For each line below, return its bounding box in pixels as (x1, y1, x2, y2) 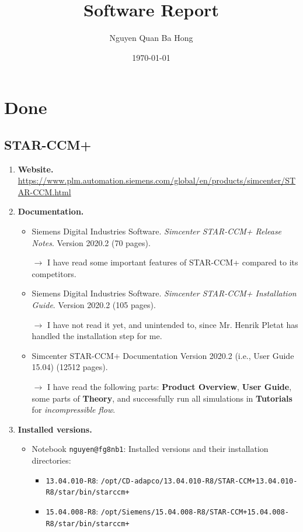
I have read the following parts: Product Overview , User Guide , (47, 381, 292, 393)
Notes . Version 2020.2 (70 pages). (32, 236, 151, 248)
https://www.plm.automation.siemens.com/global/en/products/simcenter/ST (18, 174, 296, 186)
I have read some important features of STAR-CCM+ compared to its (47, 256, 298, 268)
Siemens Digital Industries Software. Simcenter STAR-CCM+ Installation (32, 287, 297, 299)
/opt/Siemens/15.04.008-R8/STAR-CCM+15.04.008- (100, 507, 290, 516)
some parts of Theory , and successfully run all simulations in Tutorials (32, 392, 292, 404)
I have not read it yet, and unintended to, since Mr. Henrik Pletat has (47, 318, 298, 330)
